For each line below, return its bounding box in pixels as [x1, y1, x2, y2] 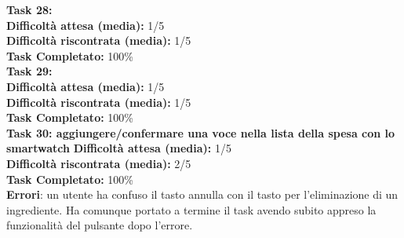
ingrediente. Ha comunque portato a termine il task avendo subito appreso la [6, 201, 377, 218]
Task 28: [6, 2, 53, 17]
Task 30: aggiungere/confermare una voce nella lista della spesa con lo [6, 124, 395, 141]
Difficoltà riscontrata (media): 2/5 [6, 155, 191, 171]
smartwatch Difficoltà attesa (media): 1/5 [6, 140, 231, 156]
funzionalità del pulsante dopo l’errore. [6, 217, 193, 233]
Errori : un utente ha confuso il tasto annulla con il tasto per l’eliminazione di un [6, 186, 399, 203]
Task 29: [6, 63, 53, 79]
